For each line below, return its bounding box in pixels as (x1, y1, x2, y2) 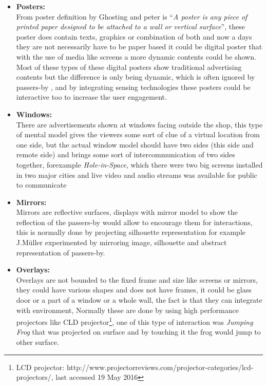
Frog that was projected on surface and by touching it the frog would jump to (16, 326, 261, 337)
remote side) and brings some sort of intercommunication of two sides (16, 149, 235, 160)
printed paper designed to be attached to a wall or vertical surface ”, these (16, 21, 245, 32)
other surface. (16, 337, 59, 347)
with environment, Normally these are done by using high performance (16, 304, 239, 315)
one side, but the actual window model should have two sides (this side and (16, 139, 254, 150)
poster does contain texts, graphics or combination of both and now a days (16, 31, 252, 42)
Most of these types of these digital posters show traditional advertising (16, 61, 242, 72)
